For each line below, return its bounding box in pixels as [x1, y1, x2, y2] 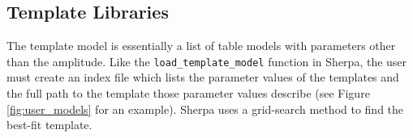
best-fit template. [6, 116, 92, 133]
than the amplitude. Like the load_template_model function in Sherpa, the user [6, 52, 407, 69]
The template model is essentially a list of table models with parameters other [6, 37, 396, 54]
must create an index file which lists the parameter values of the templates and [6, 69, 399, 86]
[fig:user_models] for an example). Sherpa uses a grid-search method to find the [6, 100, 404, 117]
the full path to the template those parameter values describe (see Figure [6, 85, 370, 102]
